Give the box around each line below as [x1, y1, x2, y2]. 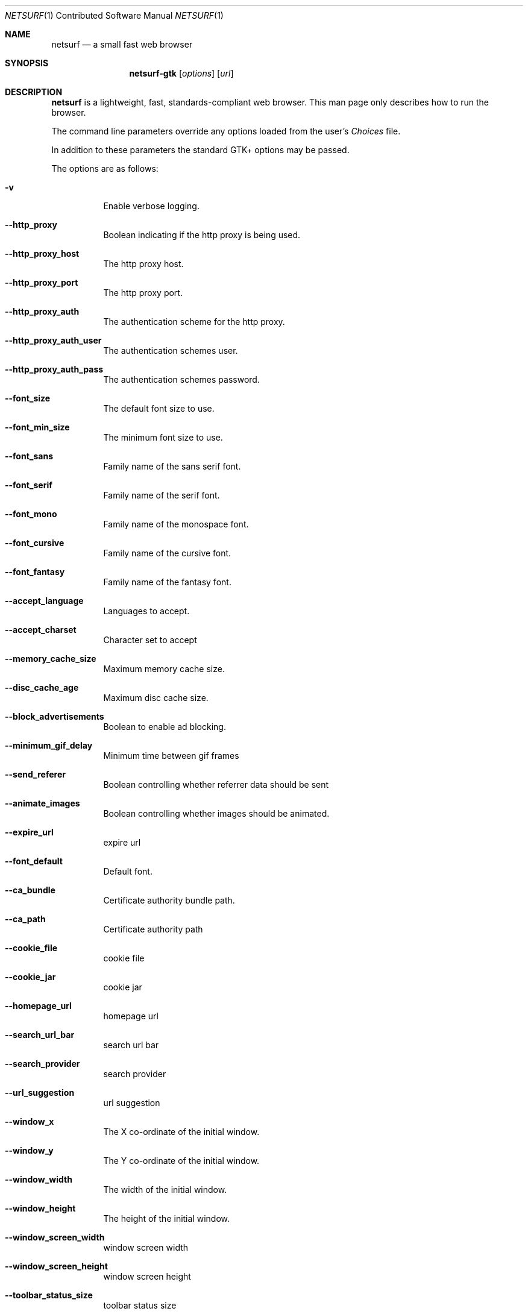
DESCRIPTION [5, 87, 63, 97]
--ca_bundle [5, 885, 55, 895]
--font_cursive [5, 538, 64, 548]
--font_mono [5, 509, 57, 519]
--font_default [5, 856, 63, 866]
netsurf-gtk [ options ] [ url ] [129, 68, 234, 78]
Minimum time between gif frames [103, 750, 239, 761]
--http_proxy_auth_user [5, 335, 102, 345]
